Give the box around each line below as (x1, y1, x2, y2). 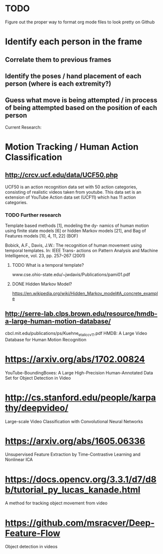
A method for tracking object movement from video (5, 500, 108, 506)
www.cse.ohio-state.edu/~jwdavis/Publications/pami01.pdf (12, 272, 130, 277)
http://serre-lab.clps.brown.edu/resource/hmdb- (5, 310, 158, 318)
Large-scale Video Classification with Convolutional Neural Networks (5, 418, 143, 424)
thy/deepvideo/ (5, 402, 69, 413)
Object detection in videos (5, 544, 58, 550)
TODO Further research (5, 211, 62, 218)
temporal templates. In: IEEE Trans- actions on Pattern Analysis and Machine (5, 248, 158, 254)
